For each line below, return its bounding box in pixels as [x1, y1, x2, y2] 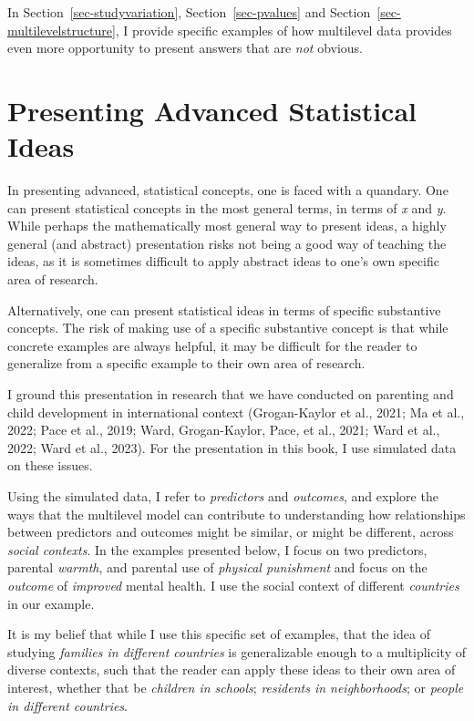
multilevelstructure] [7, 20, 116, 39]
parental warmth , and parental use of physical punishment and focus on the [7, 558, 428, 577]
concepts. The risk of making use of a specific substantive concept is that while [7, 318, 448, 337]
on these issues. [7, 456, 93, 475]
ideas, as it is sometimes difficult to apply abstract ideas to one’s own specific [7, 252, 439, 271]
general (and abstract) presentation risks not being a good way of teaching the [7, 233, 447, 252]
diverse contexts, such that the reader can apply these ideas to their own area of [7, 660, 456, 679]
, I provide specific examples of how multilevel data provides [115, 20, 452, 39]
